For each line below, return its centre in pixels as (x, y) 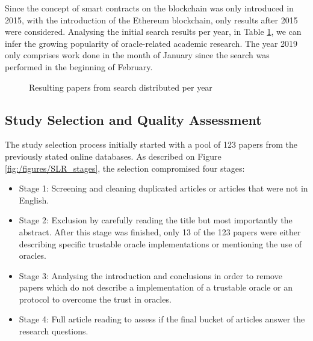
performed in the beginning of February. (79, 66)
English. (34, 200)
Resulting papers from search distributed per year (121, 87)
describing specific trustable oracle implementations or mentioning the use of (160, 243)
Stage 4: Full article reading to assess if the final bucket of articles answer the (162, 319)
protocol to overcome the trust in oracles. (95, 299)
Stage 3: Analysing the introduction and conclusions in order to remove (150, 275)
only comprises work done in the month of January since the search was (137, 55)
